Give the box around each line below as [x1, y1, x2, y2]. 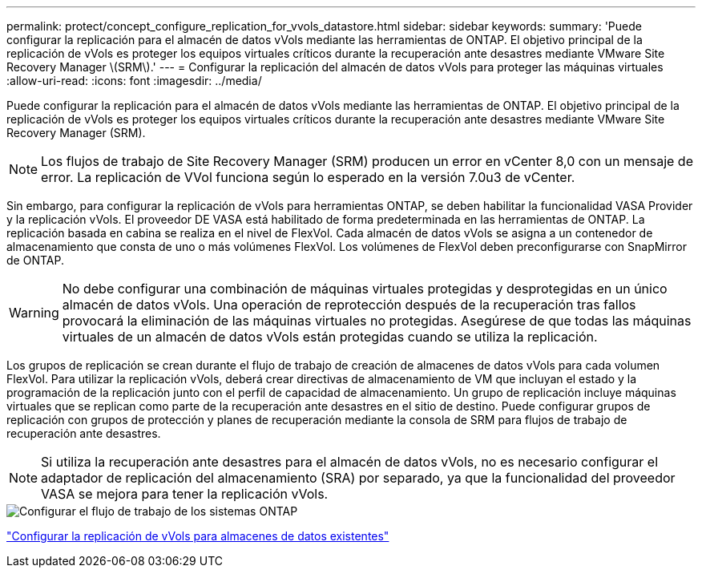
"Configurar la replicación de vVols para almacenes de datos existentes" [6, 529, 389, 543]
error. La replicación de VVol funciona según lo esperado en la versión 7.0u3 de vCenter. [41, 169, 575, 185]
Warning [9, 305, 59, 321]
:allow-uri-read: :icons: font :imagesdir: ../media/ [6, 74, 262, 87]
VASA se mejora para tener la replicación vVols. [41, 486, 329, 502]
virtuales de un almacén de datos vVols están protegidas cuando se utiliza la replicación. [62, 329, 598, 345]
